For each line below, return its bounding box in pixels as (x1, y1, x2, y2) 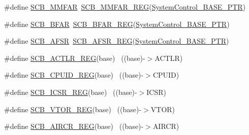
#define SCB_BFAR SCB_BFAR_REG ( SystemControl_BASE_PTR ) (4, 18, 230, 29)
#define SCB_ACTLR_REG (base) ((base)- (4, 52, 145, 63)
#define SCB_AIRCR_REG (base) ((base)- (4, 121, 144, 131)
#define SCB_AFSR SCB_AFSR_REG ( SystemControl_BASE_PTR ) (4, 36, 229, 46)
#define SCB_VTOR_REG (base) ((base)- (4, 104, 142, 114)
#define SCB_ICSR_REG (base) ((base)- (4, 86, 137, 97)
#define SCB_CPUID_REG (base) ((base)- (4, 70, 144, 80)
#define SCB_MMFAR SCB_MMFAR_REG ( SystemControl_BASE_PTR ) (4, 2, 246, 12)
